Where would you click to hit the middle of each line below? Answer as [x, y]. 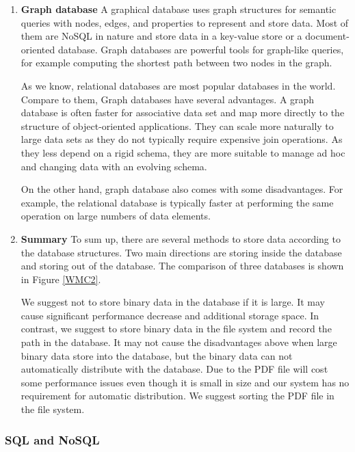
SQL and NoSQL [52, 439]
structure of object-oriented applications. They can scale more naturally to [177, 125]
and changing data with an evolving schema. [114, 166]
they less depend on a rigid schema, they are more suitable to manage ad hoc [183, 152]
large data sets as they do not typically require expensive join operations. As [182, 139]
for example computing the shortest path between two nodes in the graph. [176, 63]
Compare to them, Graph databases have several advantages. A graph [168, 99]
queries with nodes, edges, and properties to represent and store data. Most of [185, 22]
